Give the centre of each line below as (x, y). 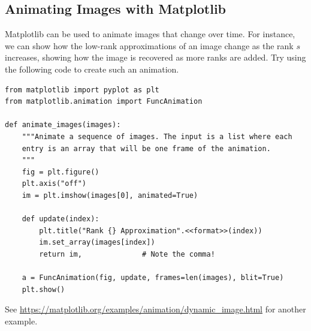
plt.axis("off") (54, 184)
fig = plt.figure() (61, 172)
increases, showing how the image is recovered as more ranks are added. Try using (155, 57)
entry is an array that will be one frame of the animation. (146, 148)
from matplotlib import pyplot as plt (82, 90)
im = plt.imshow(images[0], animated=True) (110, 195)
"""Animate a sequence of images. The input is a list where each (157, 136)
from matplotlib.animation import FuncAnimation (104, 102)
